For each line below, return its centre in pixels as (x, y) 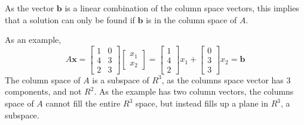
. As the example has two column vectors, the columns (194, 91)
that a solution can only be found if (70, 19)
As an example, (33, 40)
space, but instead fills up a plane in (202, 103)
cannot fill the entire (83, 103)
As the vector (30, 8)
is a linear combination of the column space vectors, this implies (182, 8)
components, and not (43, 91)
